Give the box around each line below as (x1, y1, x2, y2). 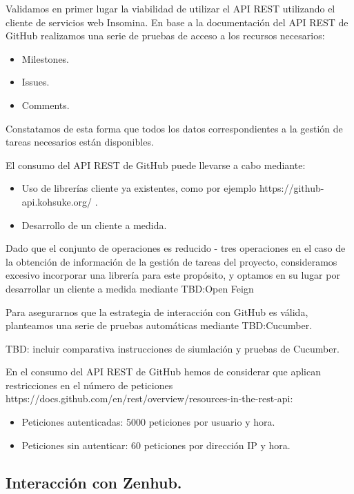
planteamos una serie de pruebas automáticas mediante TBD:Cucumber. (6, 318, 313, 333)
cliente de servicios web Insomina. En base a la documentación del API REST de (6, 14, 348, 29)
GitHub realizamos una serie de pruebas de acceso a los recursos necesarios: (6, 28, 325, 43)
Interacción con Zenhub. (6, 471, 182, 493)
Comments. (21, 97, 70, 112)
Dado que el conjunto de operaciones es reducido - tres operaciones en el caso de (6, 241, 346, 255)
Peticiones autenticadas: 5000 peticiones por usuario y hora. (21, 415, 275, 429)
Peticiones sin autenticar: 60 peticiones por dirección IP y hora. (21, 437, 291, 452)
